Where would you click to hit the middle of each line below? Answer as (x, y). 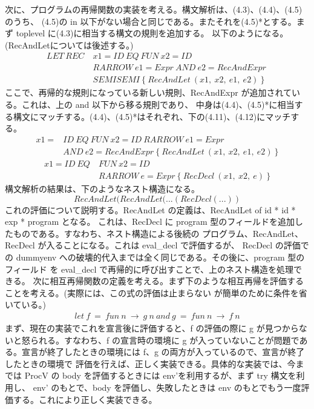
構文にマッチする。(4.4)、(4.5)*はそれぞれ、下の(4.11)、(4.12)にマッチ (152, 116)
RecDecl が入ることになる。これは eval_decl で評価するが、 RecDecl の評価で (157, 245)
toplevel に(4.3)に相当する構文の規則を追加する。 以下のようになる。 (152, 33)
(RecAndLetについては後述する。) (69, 45)
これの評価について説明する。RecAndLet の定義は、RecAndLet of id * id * (150, 209)
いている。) (26, 304)
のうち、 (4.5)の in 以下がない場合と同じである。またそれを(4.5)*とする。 (151, 21)
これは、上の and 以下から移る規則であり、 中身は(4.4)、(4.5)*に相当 (158, 105)
